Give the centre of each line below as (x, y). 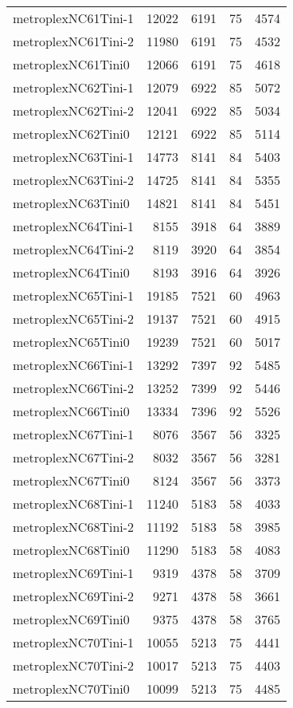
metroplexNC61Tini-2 (74, 41)
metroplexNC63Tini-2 (74, 180)
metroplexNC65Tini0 (71, 342)
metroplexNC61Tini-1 (74, 18)
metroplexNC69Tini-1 (74, 573)
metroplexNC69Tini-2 (74, 596)
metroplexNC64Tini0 (71, 272)
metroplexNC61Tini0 (71, 64)
